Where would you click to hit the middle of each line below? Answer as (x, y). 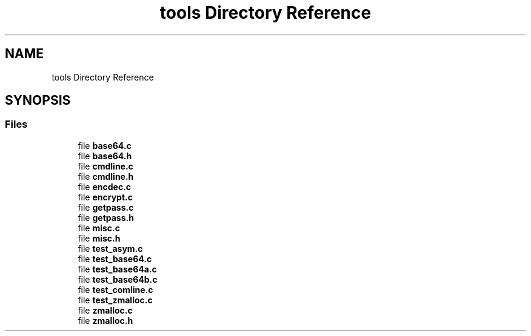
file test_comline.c (115, 289)
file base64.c (105, 145)
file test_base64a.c (117, 269)
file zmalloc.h (105, 320)
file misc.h (99, 238)
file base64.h (105, 156)
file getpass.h (106, 217)
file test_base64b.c (118, 279)
